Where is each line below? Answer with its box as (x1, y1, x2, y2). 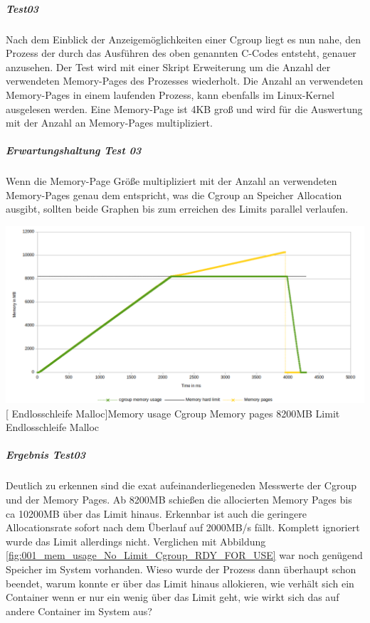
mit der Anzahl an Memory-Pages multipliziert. (6, 115, 213, 130)
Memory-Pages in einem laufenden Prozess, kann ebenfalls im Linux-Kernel (6, 87, 334, 102)
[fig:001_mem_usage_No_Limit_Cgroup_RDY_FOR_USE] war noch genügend (6, 548, 363, 563)
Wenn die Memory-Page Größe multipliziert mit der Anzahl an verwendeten (6, 174, 337, 188)
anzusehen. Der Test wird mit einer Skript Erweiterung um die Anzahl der (6, 59, 331, 74)
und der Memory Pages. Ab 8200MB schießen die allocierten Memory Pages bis (6, 492, 352, 507)
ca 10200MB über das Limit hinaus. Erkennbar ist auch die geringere (6, 506, 307, 521)
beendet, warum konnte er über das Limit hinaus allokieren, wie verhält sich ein (6, 575, 354, 590)
